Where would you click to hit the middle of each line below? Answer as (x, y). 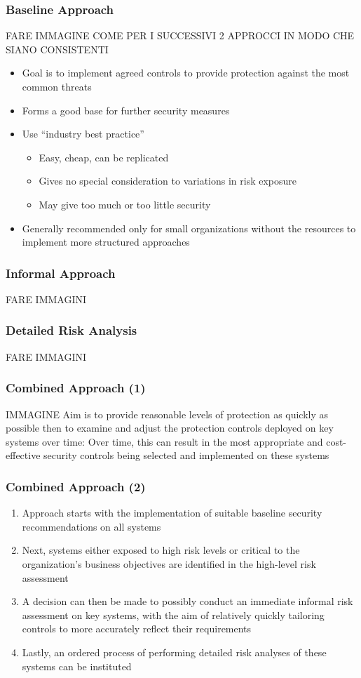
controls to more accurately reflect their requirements (137, 629)
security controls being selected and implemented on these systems (186, 455)
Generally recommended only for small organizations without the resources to (189, 228)
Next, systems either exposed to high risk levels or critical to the (161, 550)
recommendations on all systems (91, 526)
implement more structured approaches (106, 242)
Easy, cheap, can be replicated (104, 157)
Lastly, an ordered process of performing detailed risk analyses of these (174, 652)
